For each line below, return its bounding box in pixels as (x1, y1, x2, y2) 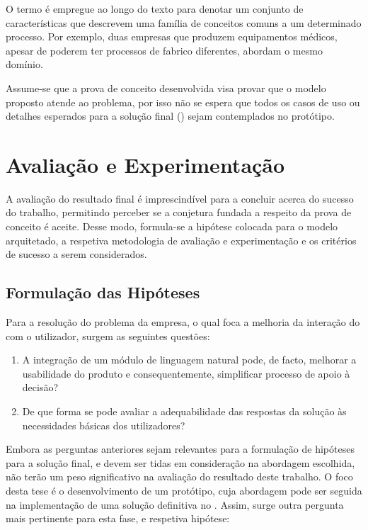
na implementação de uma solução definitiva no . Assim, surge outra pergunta (6, 497, 344, 512)
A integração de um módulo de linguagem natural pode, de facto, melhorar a (22, 352, 357, 367)
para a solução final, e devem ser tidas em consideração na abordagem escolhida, (6, 455, 355, 470)
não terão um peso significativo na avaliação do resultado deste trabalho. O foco (6, 469, 353, 484)
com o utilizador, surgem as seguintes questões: (6, 328, 210, 343)
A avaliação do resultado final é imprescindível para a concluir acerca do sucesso (6, 191, 354, 205)
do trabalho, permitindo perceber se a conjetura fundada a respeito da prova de (6, 205, 352, 220)
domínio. (6, 57, 43, 72)
